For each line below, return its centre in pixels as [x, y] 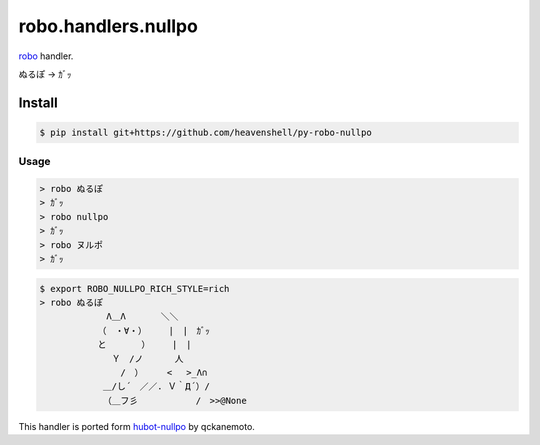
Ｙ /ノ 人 [147, 358]
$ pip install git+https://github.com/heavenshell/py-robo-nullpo [205, 132]
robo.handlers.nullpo [108, 26]
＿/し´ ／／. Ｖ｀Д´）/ [156, 386]
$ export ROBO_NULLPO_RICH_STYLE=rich [134, 288]
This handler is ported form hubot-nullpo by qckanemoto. [136, 426]
